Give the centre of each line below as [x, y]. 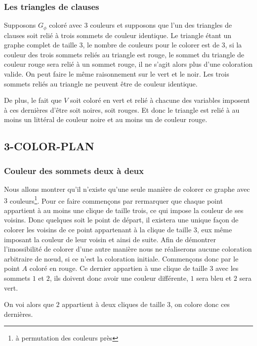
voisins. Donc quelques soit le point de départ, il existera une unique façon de [121, 220]
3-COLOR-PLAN [49, 146]
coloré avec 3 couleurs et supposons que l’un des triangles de [140, 25]
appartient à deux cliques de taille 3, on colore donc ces [146, 304]
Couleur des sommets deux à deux [74, 170]
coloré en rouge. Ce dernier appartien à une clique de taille [118, 268]
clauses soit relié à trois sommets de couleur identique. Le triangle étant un [118, 35]
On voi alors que [29, 304]
